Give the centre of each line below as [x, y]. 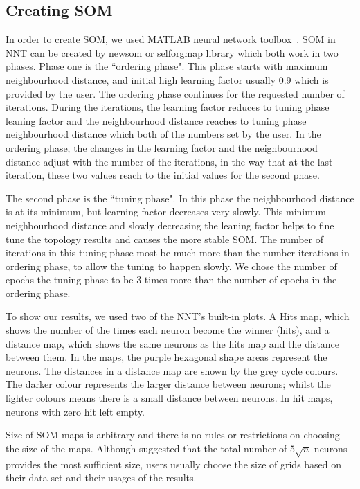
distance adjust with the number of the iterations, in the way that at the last [169, 161]
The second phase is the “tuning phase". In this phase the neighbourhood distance [180, 198]
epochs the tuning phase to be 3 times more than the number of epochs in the [171, 279]
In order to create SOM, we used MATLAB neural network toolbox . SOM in [171, 39]
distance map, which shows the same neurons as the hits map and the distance [173, 343]
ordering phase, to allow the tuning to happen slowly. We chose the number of [171, 266]
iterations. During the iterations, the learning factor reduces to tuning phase [168, 107]
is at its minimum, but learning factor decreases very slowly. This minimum [166, 212]
